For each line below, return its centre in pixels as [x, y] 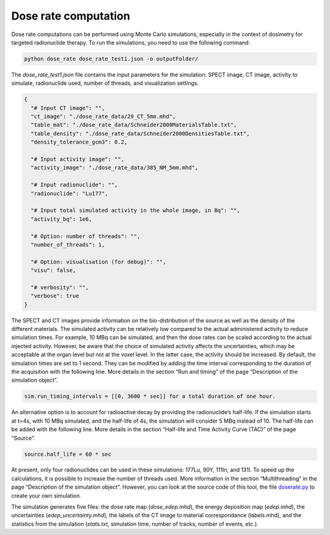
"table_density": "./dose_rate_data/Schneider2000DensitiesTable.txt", [140, 133]
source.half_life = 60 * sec [68, 454]
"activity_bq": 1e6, [61, 219]
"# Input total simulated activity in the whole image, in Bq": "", [136, 210]
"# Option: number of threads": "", [86, 236]
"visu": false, [53, 271]
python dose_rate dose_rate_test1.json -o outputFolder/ [111, 59]
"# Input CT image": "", [68, 108]
